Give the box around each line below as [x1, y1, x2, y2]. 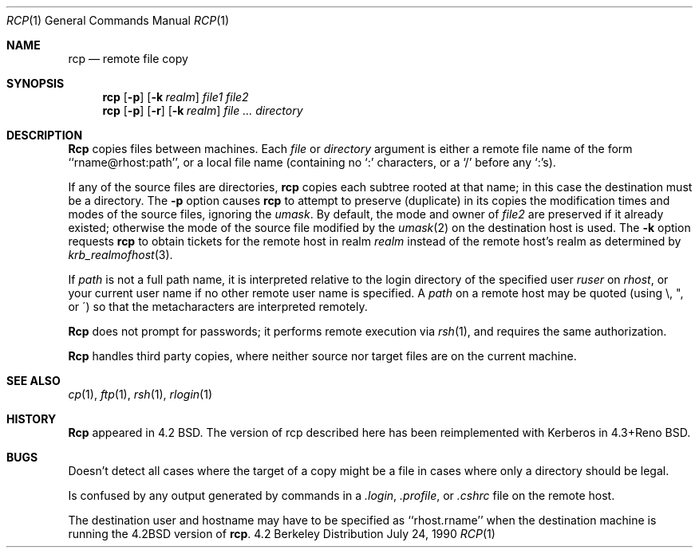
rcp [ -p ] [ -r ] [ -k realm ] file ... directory [102, 104, 303, 117]
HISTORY [6, 412, 57, 426]
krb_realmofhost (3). [68, 248, 173, 261]
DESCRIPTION [6, 128, 83, 142]
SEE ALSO [6, 374, 61, 387]
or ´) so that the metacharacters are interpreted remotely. [68, 300, 368, 313]
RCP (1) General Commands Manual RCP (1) [6, 14, 230, 27]
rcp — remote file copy [68, 52, 188, 65]
